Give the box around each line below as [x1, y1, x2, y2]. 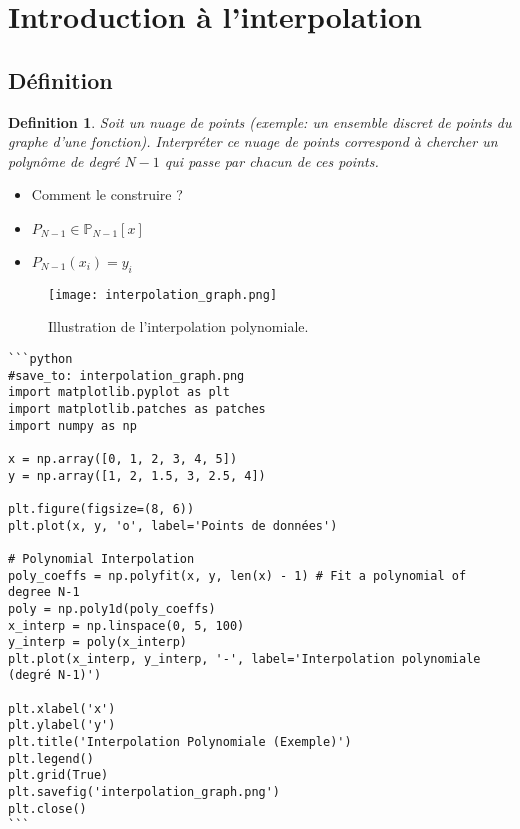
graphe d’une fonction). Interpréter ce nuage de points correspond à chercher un [8, 131, 498, 152]
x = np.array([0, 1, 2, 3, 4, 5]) [8, 451, 238, 466]
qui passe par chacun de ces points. [164, 150, 379, 171]
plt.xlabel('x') [8, 701, 116, 716]
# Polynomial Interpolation [8, 551, 195, 566]
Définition [8, 64, 113, 95]
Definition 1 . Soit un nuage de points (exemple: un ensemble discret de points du [8, 111, 512, 132]
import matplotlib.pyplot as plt [8, 385, 230, 400]
